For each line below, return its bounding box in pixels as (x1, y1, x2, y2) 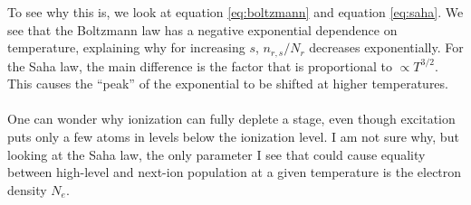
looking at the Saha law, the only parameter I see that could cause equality (7, 144, 426, 163)
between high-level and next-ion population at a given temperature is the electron (7, 163, 462, 182)
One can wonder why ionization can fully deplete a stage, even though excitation (7, 109, 456, 128)
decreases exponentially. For (309, 38, 464, 57)
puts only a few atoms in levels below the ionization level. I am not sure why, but (7, 127, 459, 146)
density (7, 180, 47, 199)
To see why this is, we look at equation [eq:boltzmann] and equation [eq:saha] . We (7, 3, 464, 21)
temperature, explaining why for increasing (7, 38, 245, 57)
